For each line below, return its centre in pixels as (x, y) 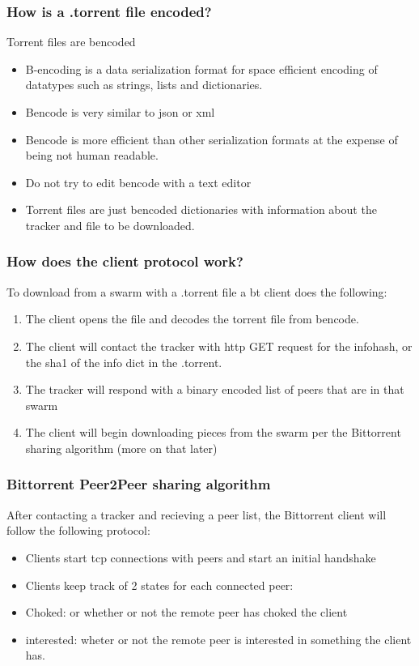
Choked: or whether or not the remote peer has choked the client (186, 612)
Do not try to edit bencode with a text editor (138, 182)
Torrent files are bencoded (71, 42)
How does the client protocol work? (125, 261)
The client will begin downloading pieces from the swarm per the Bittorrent (213, 432)
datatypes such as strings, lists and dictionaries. (144, 85)
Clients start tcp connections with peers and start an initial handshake (201, 557)
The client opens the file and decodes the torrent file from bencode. (192, 319)
